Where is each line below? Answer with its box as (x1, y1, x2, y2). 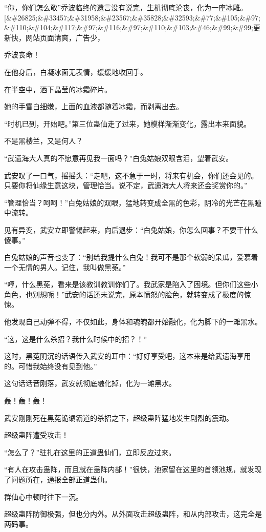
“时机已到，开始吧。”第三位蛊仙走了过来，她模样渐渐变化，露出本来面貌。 (4, 118, 251, 129)
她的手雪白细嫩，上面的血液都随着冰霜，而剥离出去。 (4, 101, 183, 112)
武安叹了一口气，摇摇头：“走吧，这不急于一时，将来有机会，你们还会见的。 (4, 170, 258, 180)
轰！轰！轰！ (4, 395, 47, 406)
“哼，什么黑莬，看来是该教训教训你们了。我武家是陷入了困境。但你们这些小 (4, 279, 258, 290)
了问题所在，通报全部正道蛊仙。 (4, 474, 112, 484)
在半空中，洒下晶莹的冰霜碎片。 (4, 84, 112, 94)
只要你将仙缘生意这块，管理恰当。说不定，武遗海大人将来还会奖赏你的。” (4, 180, 248, 191)
